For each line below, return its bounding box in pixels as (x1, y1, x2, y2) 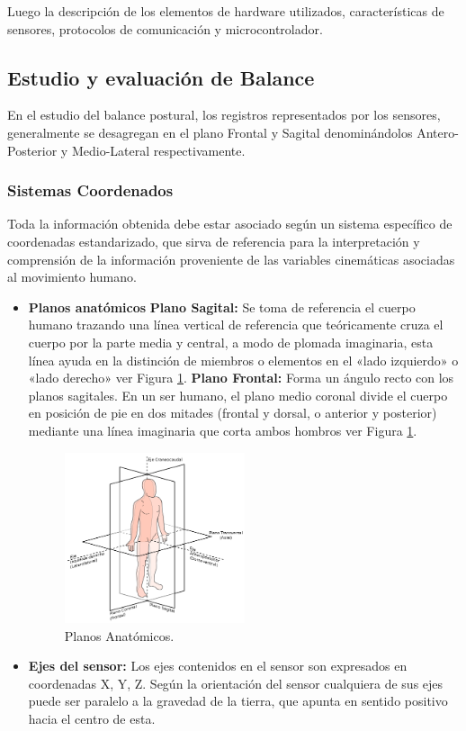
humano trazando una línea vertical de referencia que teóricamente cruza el (28, 315, 444, 334)
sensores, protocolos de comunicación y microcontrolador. (7, 19, 323, 38)
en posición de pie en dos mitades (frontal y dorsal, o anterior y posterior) (28, 403, 437, 422)
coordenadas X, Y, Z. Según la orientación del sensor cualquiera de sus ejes (28, 673, 444, 692)
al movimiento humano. (7, 267, 137, 286)
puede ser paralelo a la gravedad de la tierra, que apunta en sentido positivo (28, 691, 448, 710)
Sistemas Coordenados (7, 179, 174, 202)
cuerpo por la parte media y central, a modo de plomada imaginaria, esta (28, 332, 434, 351)
